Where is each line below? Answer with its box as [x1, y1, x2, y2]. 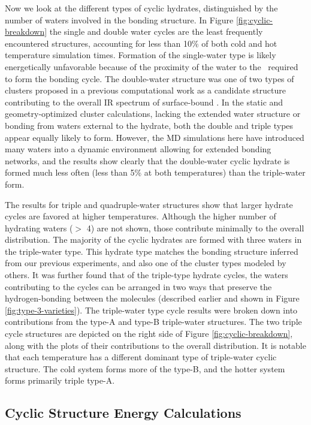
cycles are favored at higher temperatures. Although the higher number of [5, 210, 276, 222]
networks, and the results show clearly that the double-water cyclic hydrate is [5, 154, 290, 167]
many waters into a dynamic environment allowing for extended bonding [5, 143, 271, 155]
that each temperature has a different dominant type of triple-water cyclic [5, 351, 277, 363]
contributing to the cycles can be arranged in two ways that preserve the [5, 280, 272, 293]
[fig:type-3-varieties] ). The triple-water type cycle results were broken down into [5, 303, 298, 316]
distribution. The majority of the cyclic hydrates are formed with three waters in [5, 233, 302, 246]
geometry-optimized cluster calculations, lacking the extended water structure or [5, 107, 301, 120]
